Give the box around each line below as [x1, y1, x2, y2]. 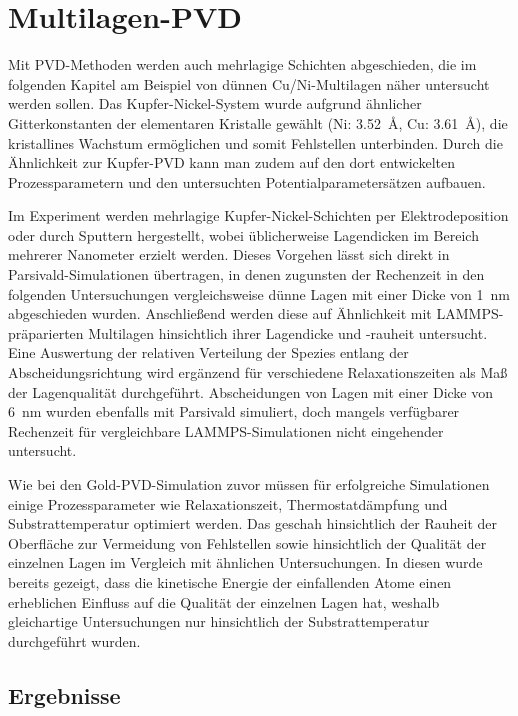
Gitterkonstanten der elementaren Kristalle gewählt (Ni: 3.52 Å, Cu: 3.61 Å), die [8, 112, 508, 133]
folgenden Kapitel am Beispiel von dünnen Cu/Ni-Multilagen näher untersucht [8, 73, 490, 94]
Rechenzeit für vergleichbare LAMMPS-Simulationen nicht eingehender [8, 420, 444, 441]
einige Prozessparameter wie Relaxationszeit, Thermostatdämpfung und [8, 493, 448, 514]
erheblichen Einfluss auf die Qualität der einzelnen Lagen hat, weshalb [8, 591, 440, 612]
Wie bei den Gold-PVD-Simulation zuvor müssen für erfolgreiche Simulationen [8, 474, 490, 494]
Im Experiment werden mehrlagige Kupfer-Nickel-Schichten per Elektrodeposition [8, 205, 509, 226]
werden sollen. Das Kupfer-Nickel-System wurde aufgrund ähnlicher [8, 93, 422, 114]
